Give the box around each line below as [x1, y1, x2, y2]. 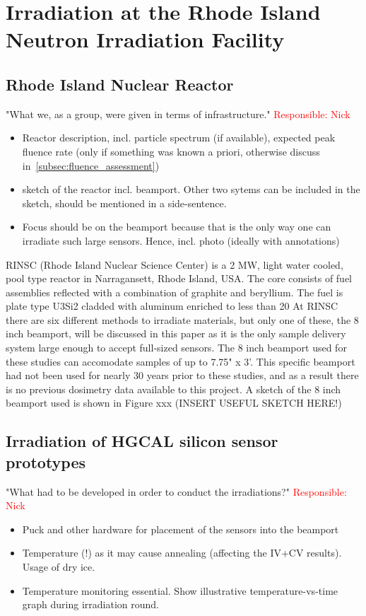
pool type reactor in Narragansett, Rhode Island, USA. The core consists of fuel [6, 271, 352, 286]
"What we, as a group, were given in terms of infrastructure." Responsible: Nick [6, 106, 350, 121]
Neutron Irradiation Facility [6, 25, 285, 54]
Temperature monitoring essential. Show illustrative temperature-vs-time [22, 583, 338, 598]
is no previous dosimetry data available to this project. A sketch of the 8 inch [6, 381, 341, 396]
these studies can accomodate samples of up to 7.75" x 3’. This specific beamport [6, 354, 355, 368]
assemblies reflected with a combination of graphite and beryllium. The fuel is [6, 284, 343, 299]
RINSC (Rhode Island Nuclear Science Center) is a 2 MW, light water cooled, [6, 257, 343, 272]
